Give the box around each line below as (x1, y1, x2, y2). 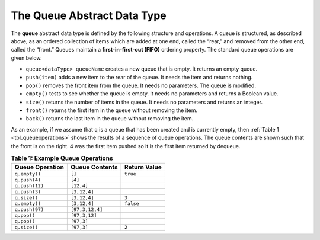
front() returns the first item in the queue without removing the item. (25, 107, 198, 114)
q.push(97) (14, 206, 44, 213)
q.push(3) (14, 188, 41, 195)
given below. (11, 54, 42, 62)
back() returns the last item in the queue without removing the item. (25, 115, 194, 122)
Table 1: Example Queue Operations (11, 154, 113, 162)
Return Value (124, 163, 162, 171)
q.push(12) (14, 183, 44, 189)
